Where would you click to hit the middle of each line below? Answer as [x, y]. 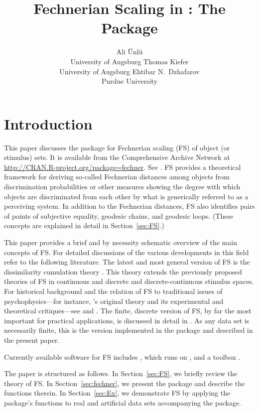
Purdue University [129, 81]
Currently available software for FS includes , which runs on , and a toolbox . [122, 356]
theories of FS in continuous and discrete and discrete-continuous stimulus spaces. [129, 281]
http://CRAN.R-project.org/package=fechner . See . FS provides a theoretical [123, 167]
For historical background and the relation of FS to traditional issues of [113, 291]
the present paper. [32, 340]
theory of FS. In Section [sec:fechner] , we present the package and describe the [125, 383]
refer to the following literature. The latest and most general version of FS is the [127, 262]
